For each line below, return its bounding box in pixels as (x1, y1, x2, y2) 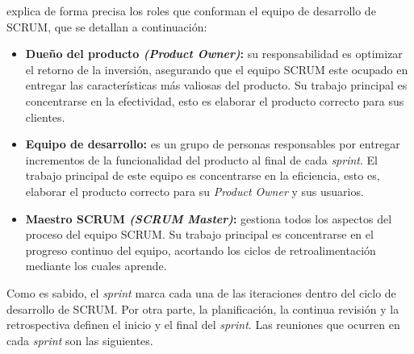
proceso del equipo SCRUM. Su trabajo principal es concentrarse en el (25, 226, 374, 243)
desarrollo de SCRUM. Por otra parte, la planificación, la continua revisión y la (6, 300, 399, 317)
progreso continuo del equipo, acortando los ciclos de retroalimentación (25, 241, 376, 258)
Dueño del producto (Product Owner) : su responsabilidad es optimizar (25, 45, 403, 62)
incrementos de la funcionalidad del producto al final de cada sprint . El (25, 151, 378, 168)
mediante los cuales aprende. (25, 257, 167, 274)
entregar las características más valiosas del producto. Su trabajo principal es (25, 77, 408, 94)
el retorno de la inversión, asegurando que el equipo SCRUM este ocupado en (25, 60, 408, 77)
